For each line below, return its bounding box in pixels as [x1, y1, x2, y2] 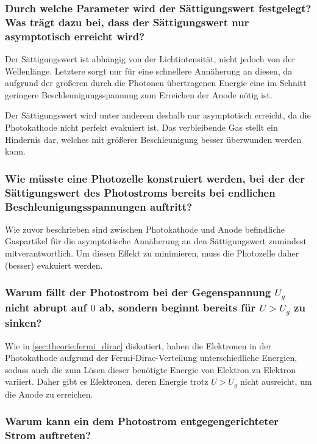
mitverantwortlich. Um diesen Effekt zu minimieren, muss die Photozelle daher [5, 247, 299, 260]
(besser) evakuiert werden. [5, 258, 103, 271]
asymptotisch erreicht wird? [5, 28, 145, 43]
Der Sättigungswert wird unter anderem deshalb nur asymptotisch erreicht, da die [5, 109, 311, 122]
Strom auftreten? [5, 428, 91, 443]
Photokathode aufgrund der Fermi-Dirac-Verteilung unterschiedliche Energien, [5, 351, 297, 364]
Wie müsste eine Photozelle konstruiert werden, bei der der [5, 170, 305, 186]
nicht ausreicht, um [240, 375, 312, 388]
